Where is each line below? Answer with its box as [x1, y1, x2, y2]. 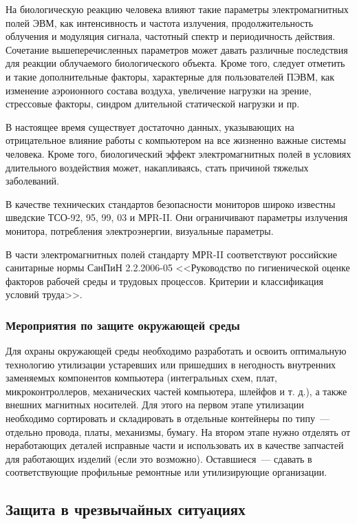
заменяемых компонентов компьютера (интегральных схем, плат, [6, 370, 277, 385]
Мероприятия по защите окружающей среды [6, 316, 240, 333]
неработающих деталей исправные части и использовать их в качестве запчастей [6, 438, 344, 452]
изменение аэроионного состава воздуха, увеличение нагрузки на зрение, [6, 83, 312, 97]
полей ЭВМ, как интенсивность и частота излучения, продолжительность [6, 15, 314, 30]
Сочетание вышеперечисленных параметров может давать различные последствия [6, 42, 348, 56]
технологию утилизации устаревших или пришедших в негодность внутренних [6, 357, 336, 371]
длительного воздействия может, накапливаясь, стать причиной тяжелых [6, 160, 309, 174]
